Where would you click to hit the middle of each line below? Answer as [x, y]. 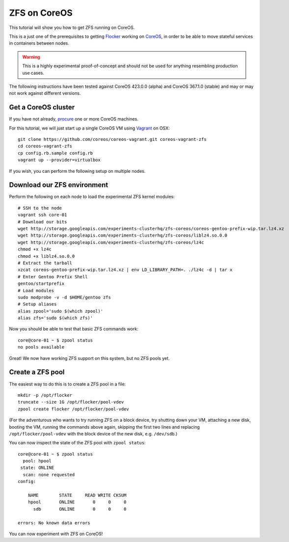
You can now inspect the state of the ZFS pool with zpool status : [77, 443]
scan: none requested [49, 474]
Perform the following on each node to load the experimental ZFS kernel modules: [92, 197]
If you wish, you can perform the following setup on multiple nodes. [77, 171]
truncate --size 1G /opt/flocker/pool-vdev [71, 402]
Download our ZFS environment [59, 185]
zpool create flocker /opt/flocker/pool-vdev [74, 409]
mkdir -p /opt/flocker [45, 395]
